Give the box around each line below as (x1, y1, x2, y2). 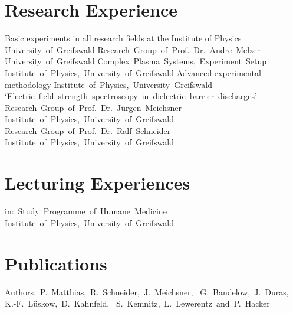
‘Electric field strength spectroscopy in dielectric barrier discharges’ (5, 90, 257, 102)
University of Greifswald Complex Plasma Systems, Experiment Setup (5, 55, 266, 67)
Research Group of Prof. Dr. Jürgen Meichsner (5, 101, 182, 113)
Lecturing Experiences (5, 171, 190, 195)
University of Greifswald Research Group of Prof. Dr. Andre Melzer (5, 43, 261, 56)
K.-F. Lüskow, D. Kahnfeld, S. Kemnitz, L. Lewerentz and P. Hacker (5, 297, 270, 309)
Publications (5, 251, 107, 275)
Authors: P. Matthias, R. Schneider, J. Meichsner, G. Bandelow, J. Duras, (5, 285, 289, 298)
